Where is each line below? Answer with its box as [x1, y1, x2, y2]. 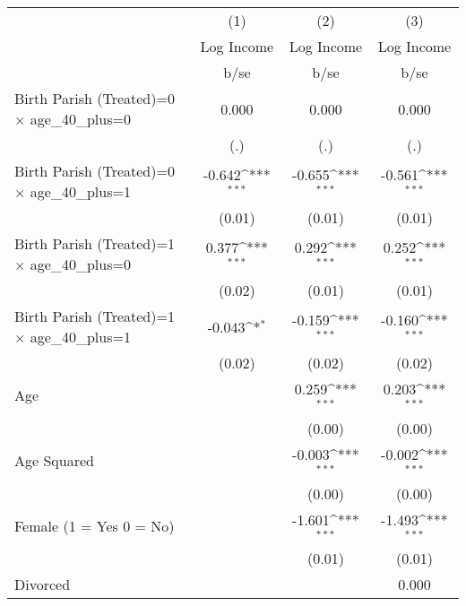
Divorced [14, 574, 71, 595]
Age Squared [14, 450, 94, 472]
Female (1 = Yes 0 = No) [14, 515, 175, 536]
